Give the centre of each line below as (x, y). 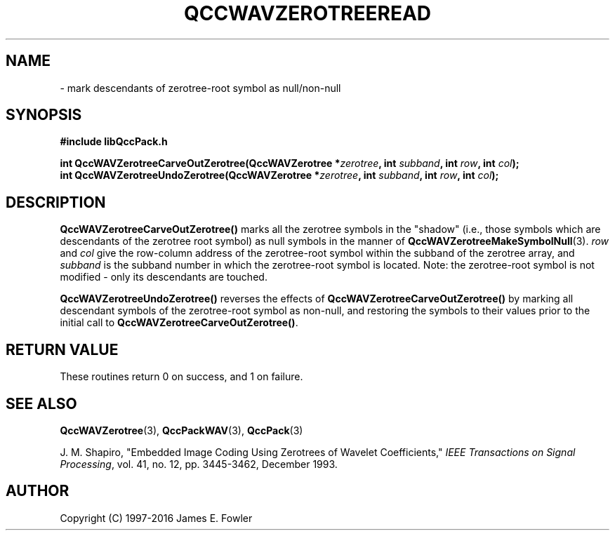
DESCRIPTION (56, 202)
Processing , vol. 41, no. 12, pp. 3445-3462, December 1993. (199, 464)
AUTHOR (38, 491)
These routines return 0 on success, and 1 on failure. (181, 377)
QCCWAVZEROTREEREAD (307, 13)
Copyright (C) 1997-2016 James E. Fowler (156, 518)
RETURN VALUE (62, 349)
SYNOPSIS (44, 115)
